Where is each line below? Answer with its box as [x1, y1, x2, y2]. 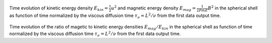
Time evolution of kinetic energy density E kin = [9, 5, 108, 12]
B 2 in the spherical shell [208, 4, 258, 11]
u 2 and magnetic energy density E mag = [111, 4, 196, 12]
